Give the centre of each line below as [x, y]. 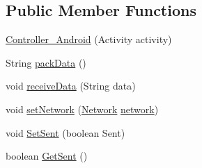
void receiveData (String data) [71, 86]
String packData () [46, 62]
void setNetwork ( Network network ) [82, 109]
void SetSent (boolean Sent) [65, 132]
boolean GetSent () [47, 156]
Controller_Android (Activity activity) [89, 39]
